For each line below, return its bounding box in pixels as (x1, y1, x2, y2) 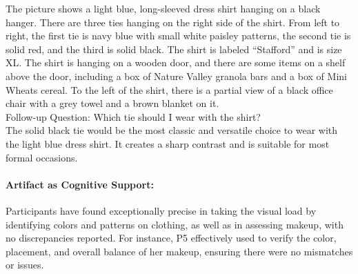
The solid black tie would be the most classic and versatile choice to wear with (6, 123, 338, 137)
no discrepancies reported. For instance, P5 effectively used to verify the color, (6, 231, 337, 245)
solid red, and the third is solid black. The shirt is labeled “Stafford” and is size (6, 41, 342, 56)
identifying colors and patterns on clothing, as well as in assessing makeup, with (6, 217, 344, 231)
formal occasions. (6, 150, 78, 164)
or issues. (6, 257, 44, 272)
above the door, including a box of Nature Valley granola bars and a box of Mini (6, 68, 347, 83)
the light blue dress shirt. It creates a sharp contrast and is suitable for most (6, 136, 330, 150)
